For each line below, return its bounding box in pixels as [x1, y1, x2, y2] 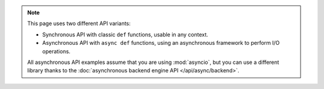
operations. [42, 48, 71, 55]
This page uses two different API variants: [27, 20, 131, 27]
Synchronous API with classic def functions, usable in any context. [42, 30, 208, 38]
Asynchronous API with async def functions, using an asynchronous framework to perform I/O [42, 39, 280, 47]
